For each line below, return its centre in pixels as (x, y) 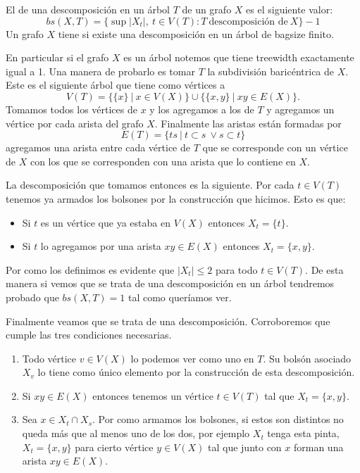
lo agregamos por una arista (101, 246)
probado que (32, 297)
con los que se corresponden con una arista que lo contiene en (163, 161)
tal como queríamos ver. (180, 297)
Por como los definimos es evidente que (90, 269)
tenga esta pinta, (303, 433)
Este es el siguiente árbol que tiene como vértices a (116, 85)
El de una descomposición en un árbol (88, 9)
